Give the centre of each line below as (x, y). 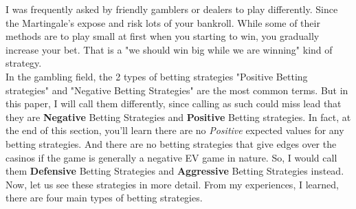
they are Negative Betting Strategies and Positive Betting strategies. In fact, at (178, 117)
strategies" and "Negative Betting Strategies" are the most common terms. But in (177, 90)
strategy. (24, 63)
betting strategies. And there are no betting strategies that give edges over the (171, 143)
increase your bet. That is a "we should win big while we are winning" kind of (169, 49)
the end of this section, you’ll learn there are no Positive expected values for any (175, 130)
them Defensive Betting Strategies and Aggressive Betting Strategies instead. (175, 171)
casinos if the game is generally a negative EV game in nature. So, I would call (171, 157)
